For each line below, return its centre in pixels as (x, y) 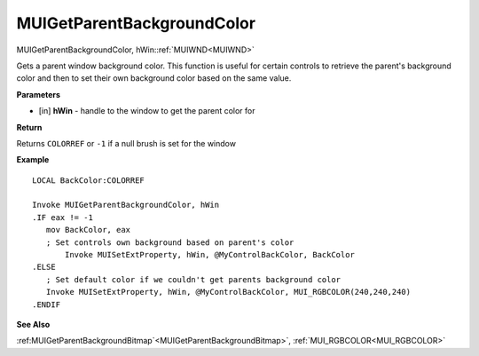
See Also (33, 324)
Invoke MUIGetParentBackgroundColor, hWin (126, 205)
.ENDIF (47, 305)
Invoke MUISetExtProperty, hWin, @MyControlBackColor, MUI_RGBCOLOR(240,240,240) (228, 292)
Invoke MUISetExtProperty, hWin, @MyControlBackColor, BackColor (210, 255)
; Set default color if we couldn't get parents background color (193, 279)
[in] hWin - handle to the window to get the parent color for (147, 111)
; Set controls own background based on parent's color (170, 242)
